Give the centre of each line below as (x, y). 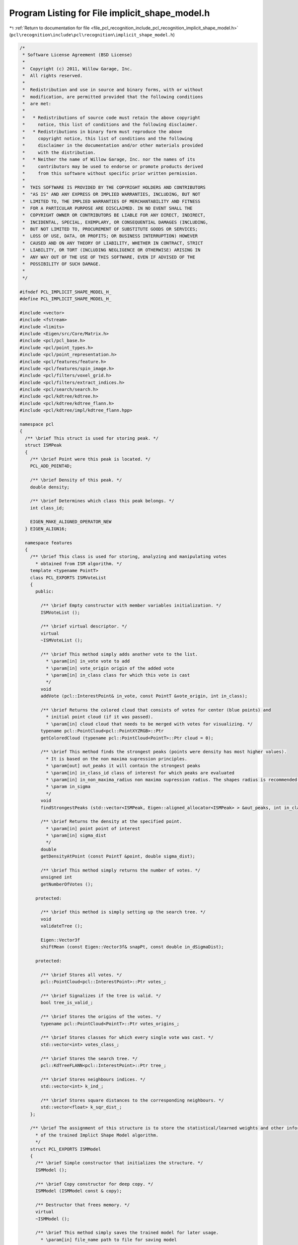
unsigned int (56, 877)
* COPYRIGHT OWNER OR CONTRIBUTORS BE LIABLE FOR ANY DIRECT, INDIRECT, (114, 215)
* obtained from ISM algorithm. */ (79, 563)
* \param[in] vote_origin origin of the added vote (110, 668)
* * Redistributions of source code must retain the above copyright (112, 118)
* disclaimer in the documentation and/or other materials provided (113, 145)
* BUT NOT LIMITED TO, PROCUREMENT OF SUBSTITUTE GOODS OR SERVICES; (110, 229)
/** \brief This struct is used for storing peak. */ (92, 438)
